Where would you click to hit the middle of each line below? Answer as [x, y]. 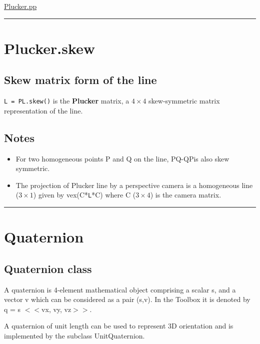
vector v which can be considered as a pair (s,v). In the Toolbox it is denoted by [127, 299]
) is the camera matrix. [186, 195]
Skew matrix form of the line [80, 80]
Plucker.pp [20, 6]
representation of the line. [43, 110]
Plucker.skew [50, 48]
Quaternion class [48, 268]
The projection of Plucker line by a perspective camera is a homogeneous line [134, 185]
